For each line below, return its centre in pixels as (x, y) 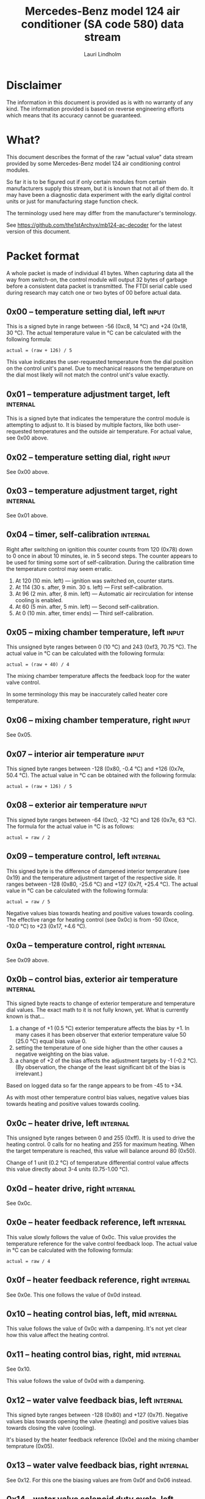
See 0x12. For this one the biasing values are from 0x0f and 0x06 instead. (99, 1480)
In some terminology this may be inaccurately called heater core (87, 694)
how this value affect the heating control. (58, 1335)
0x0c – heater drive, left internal (68, 1123)
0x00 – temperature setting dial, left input (86, 311)
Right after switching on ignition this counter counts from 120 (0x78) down (100, 549)
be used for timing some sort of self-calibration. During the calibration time (100, 562)
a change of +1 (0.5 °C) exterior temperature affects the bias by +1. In (103, 1028)
